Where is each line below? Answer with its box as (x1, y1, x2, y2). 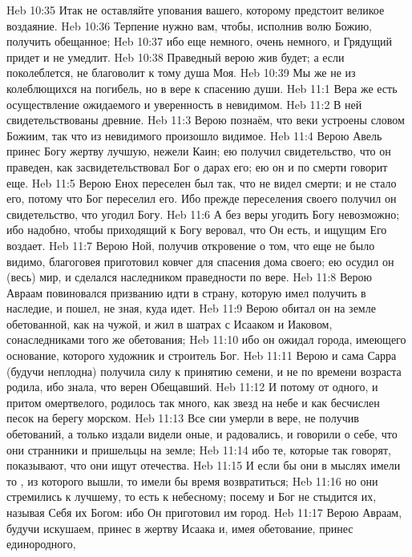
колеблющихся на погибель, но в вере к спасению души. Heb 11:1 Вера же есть (6, 79, 398, 96)
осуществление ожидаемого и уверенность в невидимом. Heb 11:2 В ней (6, 95, 362, 112)
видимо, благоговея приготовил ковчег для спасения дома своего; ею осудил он (6, 252, 394, 269)
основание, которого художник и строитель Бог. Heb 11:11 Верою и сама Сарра (6, 347, 397, 364)
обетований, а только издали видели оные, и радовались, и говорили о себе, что (6, 426, 398, 442)
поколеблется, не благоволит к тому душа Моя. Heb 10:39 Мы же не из (6, 64, 356, 81)
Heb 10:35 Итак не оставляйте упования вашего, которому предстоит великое (6, 2, 385, 18)
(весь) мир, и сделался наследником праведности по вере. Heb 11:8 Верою (6, 268, 372, 285)
